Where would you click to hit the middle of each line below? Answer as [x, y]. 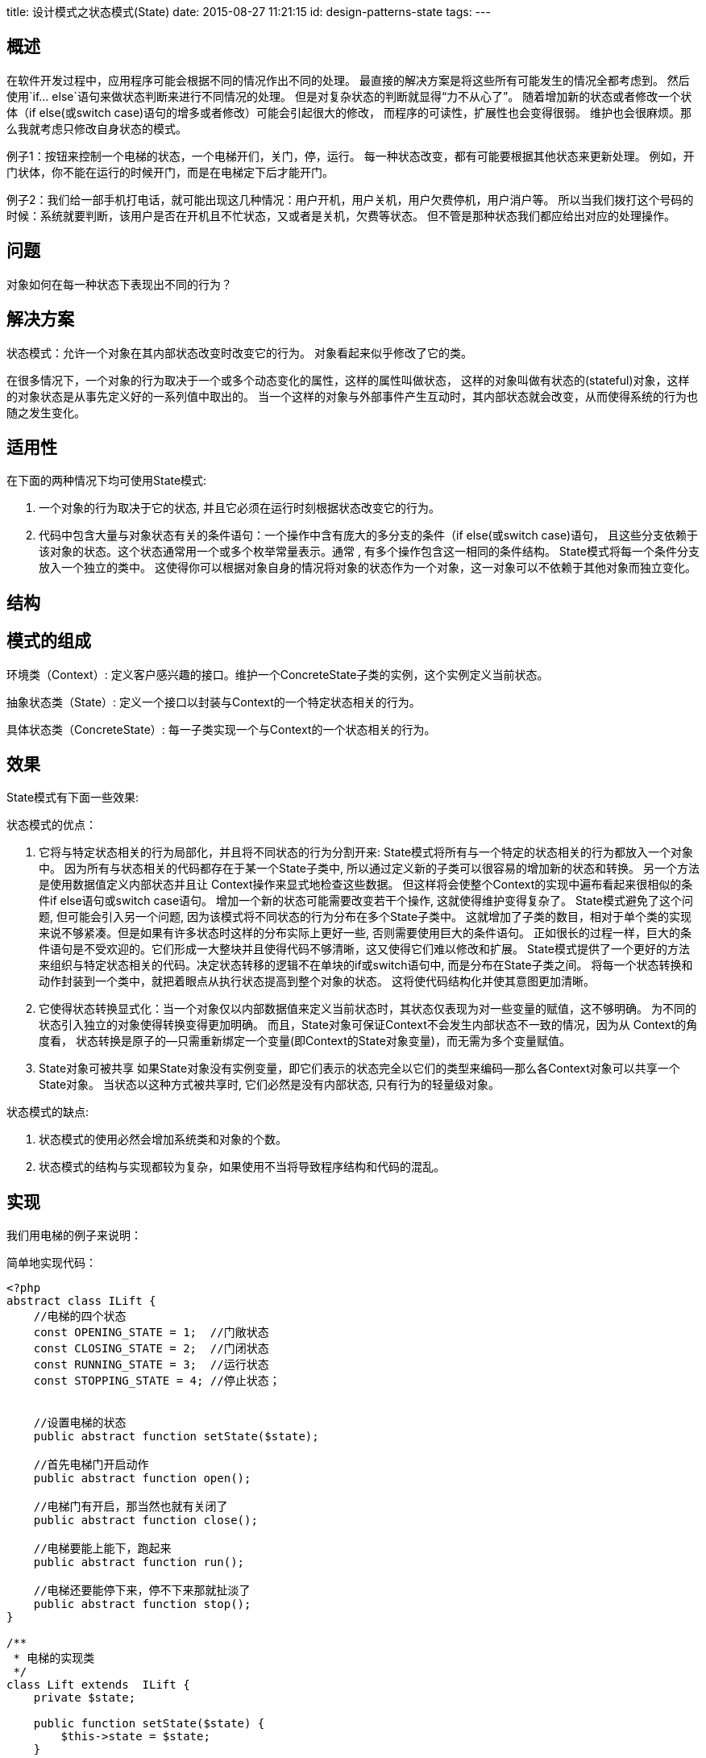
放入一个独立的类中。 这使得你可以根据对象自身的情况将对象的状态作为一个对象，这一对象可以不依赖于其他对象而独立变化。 [368, 568]
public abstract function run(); [139, 1562]
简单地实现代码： [52, 1263]
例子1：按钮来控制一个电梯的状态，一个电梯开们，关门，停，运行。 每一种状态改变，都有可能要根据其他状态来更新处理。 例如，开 [351, 156]
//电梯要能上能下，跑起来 [102, 1549]
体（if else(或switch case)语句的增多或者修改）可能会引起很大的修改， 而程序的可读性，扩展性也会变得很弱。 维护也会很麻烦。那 [349, 112]
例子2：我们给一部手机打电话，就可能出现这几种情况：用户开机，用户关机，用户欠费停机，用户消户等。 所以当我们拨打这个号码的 [350, 199]
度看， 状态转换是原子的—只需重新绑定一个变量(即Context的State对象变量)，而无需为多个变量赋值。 [305, 1041]
